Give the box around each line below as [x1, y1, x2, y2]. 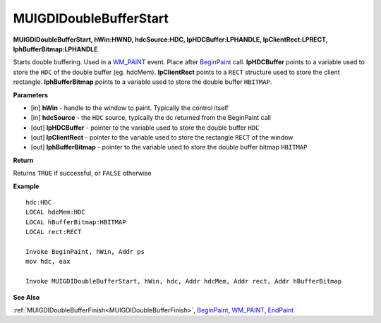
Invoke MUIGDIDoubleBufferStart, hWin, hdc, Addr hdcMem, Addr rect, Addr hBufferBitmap [25, 277, 342, 286]
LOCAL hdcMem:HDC [25, 208, 85, 217]
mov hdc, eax [25, 257, 71, 266]
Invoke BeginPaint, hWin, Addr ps [25, 248, 145, 255]
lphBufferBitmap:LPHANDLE [13, 44, 98, 53]
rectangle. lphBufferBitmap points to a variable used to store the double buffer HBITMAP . [13, 78, 272, 86]
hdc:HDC [25, 198, 52, 207]
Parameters [13, 90, 49, 99]
